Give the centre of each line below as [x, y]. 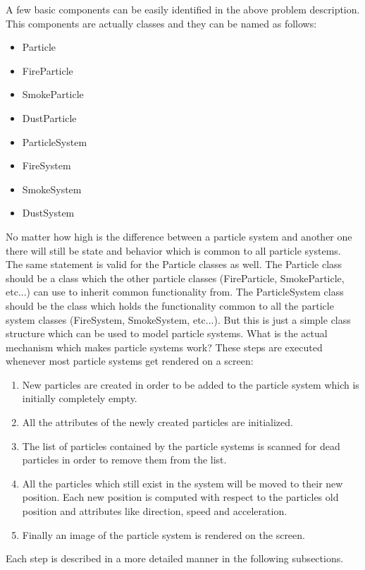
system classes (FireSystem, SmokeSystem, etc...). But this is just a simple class [178, 319]
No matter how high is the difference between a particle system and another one [179, 236]
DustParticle [49, 117]
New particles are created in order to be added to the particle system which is [191, 384]
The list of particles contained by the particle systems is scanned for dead [181, 445]
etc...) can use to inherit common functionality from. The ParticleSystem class [175, 292]
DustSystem [48, 213]
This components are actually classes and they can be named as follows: [161, 23]
